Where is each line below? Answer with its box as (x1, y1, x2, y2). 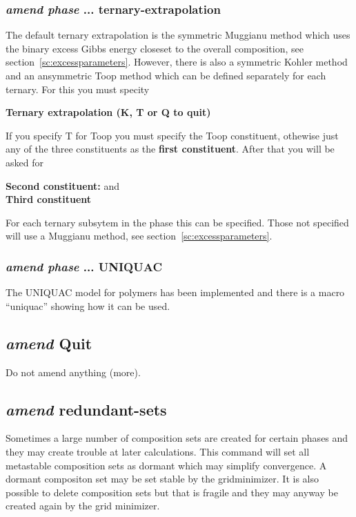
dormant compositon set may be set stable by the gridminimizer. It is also (6, 471, 319, 486)
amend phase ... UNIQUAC (6, 257, 162, 275)
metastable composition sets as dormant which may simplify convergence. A (6, 458, 327, 472)
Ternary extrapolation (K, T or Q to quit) (6, 105, 211, 119)
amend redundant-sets (6, 398, 167, 420)
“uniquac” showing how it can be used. (6, 298, 170, 313)
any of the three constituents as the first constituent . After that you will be (6, 142, 335, 156)
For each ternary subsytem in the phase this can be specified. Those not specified (6, 215, 349, 229)
